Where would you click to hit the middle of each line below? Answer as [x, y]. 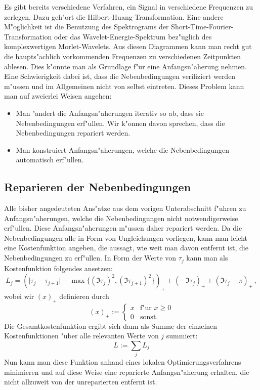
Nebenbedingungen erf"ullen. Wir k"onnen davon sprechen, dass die [120, 123]
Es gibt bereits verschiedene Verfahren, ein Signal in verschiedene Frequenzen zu [129, 7]
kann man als [207, 258]
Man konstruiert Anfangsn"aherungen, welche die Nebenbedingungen [123, 149]
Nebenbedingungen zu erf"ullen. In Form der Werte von [90, 258]
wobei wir [19, 296]
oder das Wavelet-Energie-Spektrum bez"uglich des [133, 36]
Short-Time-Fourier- [202, 27]
